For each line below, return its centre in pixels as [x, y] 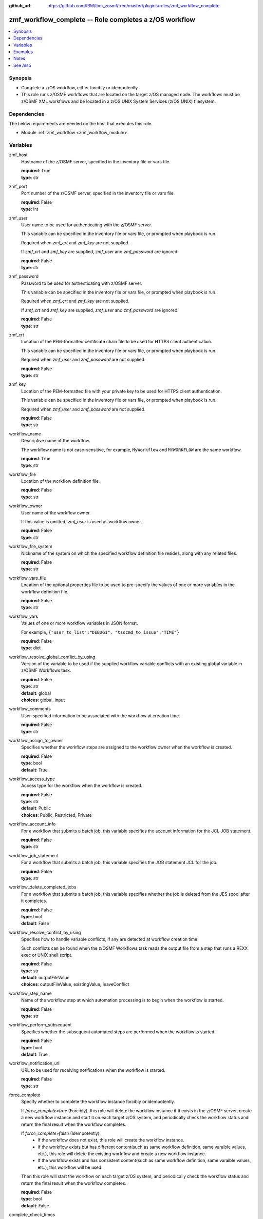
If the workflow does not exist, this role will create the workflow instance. [111, 1140]
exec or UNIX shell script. [47, 955]
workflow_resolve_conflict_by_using [45, 932]
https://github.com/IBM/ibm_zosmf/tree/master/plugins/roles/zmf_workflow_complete [133, 6]
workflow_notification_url [34, 1063]
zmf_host [18, 155]
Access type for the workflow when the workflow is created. [82, 786]
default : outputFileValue [46, 978]
